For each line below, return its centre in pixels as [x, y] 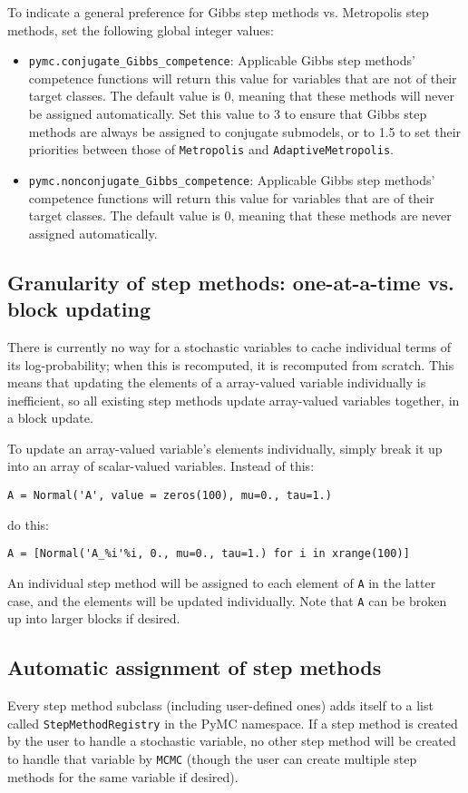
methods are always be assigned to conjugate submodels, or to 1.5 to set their [245, 131]
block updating [79, 309]
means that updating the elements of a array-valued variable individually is [217, 382]
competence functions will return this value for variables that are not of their [243, 78]
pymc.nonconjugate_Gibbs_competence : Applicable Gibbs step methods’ [232, 179]
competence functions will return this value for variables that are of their [231, 197]
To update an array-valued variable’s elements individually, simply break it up [225, 448]
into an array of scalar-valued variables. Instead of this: [161, 466]
